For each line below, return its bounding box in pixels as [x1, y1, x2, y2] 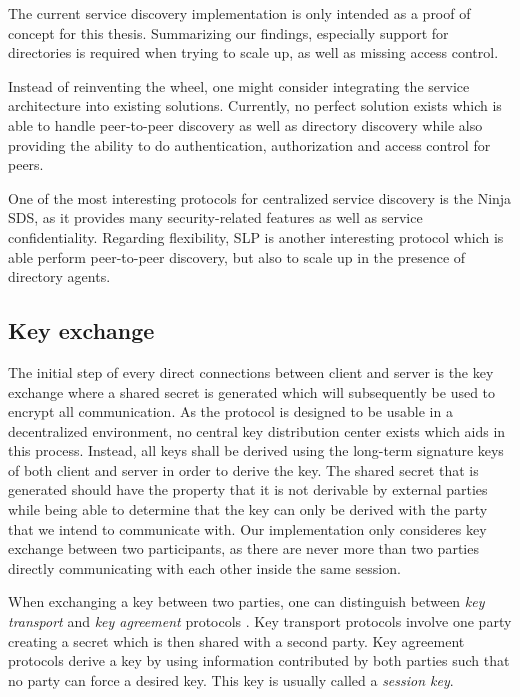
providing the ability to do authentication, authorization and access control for [8, 134, 491, 155]
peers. [8, 154, 44, 175]
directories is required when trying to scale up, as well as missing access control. [8, 42, 499, 63]
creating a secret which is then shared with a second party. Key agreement [8, 630, 465, 651]
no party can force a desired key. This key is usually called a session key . [8, 669, 454, 690]
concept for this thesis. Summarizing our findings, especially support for [8, 22, 449, 43]
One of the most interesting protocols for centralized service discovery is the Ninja [8, 187, 512, 208]
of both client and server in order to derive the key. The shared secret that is [8, 459, 479, 480]
